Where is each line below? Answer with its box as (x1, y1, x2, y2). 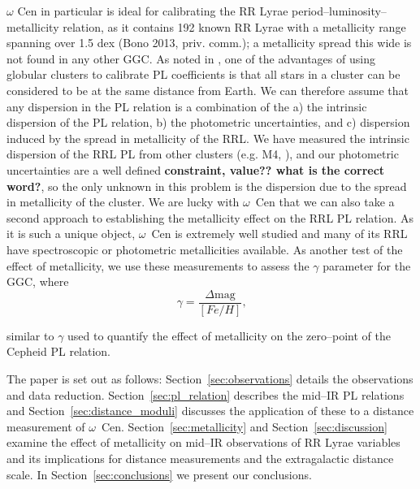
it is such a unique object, (6, 225, 136, 242)
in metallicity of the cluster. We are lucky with (6, 193, 240, 210)
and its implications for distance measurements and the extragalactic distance (6, 449, 394, 466)
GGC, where (6, 273, 69, 290)
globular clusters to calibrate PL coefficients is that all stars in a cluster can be (6, 66, 401, 83)
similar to (6, 327, 54, 344)
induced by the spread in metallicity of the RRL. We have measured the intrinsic (6, 129, 409, 146)
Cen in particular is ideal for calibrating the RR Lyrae (17, 2, 288, 19)
